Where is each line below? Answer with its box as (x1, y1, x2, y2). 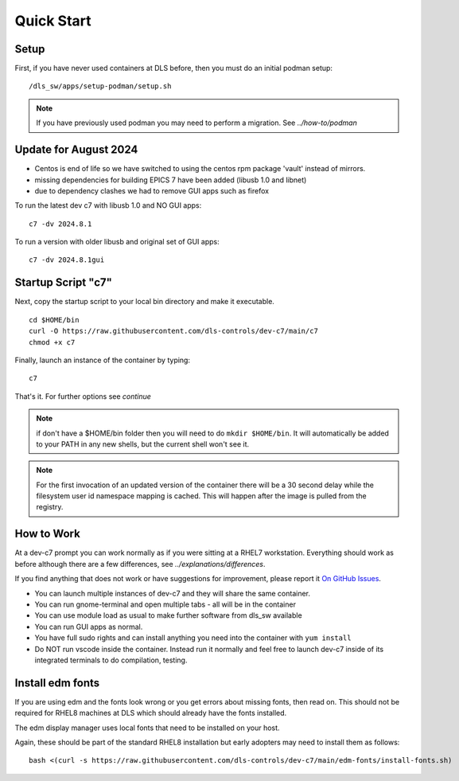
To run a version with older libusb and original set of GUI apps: (14, 237, 220, 247)
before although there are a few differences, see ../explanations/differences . (14, 559, 266, 568)
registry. (36, 502, 64, 512)
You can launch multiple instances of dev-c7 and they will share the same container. (34, 588, 310, 598)
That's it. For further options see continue (14, 391, 151, 401)
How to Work (14, 527, 81, 541)
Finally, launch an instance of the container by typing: (14, 355, 191, 365)
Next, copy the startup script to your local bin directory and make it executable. (14, 297, 274, 307)
